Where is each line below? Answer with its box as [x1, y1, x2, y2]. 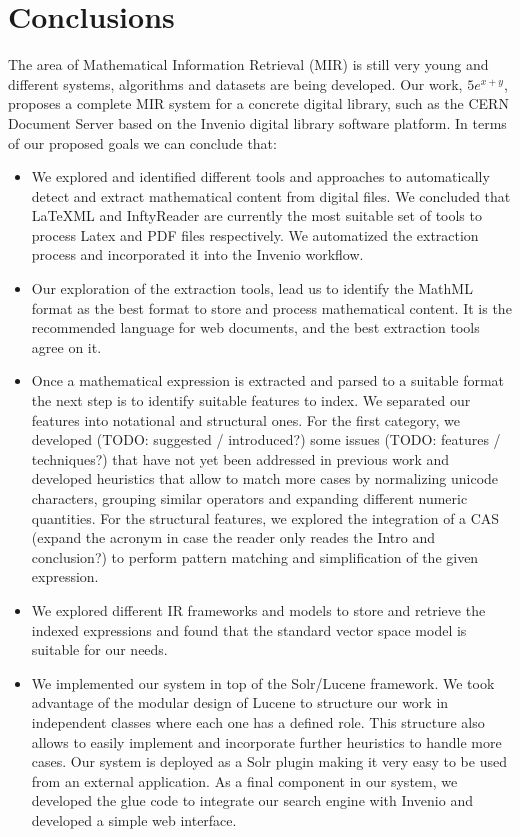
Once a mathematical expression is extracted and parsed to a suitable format [31, 370, 505, 391]
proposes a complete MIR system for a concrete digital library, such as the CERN [8, 93, 509, 114]
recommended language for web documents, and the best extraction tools [31, 317, 480, 338]
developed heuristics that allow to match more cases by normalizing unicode [31, 468, 499, 489]
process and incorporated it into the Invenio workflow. [31, 244, 364, 265]
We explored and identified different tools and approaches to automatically [31, 166, 490, 187]
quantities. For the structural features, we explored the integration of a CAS [31, 507, 500, 528]
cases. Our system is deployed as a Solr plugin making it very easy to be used [31, 751, 507, 772]
